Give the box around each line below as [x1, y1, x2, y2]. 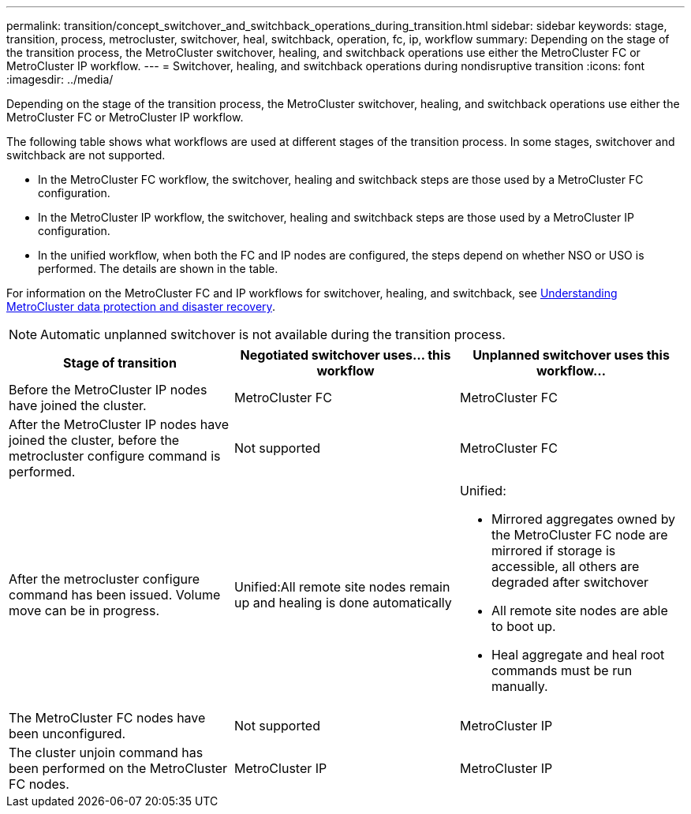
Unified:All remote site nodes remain [233, 579, 450, 595]
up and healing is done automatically [233, 595, 452, 610]
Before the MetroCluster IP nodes [9, 382, 207, 398]
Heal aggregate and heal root [491, 647, 665, 663]
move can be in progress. [9, 603, 160, 618]
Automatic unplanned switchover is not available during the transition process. [40, 327, 506, 342]
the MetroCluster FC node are [491, 527, 668, 543]
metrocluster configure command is [9, 448, 221, 464]
